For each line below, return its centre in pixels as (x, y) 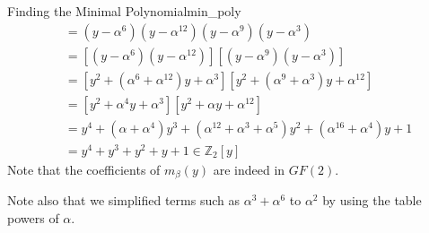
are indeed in (249, 169)
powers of (33, 217)
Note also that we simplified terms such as (123, 200)
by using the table (372, 200)
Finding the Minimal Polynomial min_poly (124, 11)
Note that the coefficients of (84, 169)
